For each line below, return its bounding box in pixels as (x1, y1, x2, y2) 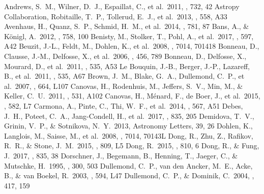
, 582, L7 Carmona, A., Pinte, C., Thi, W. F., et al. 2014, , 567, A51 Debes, (4, 100, 243, 111)
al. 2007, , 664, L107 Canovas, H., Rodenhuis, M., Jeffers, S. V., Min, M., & (4, 80, 243, 91)
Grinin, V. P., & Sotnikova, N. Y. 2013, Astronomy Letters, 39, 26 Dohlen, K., (4, 120, 253, 131)
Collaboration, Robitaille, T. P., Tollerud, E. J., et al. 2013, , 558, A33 (4, 11, 227, 21)
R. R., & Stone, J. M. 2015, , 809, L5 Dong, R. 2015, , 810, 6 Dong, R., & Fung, (4, 140, 259, 151)
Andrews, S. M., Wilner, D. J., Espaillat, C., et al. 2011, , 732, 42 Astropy (4, 1, 240, 11)
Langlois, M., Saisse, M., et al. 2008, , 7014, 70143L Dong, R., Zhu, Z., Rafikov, (4, 130, 253, 141)
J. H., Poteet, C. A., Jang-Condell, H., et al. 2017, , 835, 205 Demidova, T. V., (4, 110, 254, 121)
